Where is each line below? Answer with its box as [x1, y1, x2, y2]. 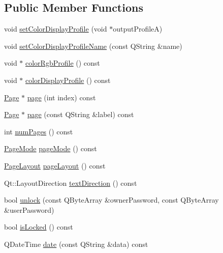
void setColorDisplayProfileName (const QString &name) [4, 40, 182, 51]
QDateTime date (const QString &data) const [4, 238, 148, 249]
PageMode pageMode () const [4, 143, 97, 154]
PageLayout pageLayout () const [4, 160, 106, 171]
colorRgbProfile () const [25, 58, 100, 68]
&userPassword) [4, 204, 54, 215]
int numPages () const [4, 126, 73, 136]
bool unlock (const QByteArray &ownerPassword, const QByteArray [4, 194, 219, 205]
